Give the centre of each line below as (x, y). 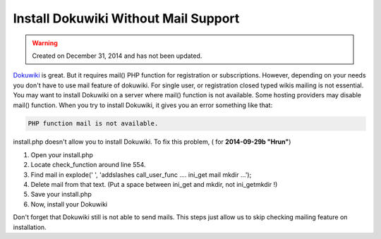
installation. (30, 227)
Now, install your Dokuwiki (69, 204)
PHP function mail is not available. (93, 124)
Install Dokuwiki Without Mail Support (126, 18)
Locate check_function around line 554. (88, 165)
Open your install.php (62, 154)
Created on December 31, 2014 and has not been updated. (117, 56)
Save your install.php (61, 195)
